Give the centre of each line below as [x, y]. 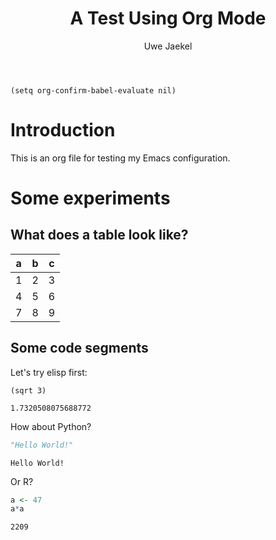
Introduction [63, 130]
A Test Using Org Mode [168, 18]
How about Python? [51, 426]
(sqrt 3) [28, 390]
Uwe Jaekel [168, 46]
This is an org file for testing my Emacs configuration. [120, 158]
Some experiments [90, 198]
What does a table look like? [99, 235]
